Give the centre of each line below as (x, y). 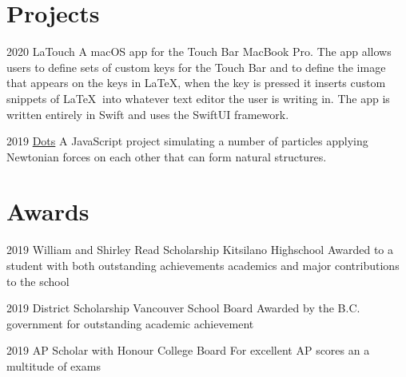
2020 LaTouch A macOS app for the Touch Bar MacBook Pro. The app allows (199, 52)
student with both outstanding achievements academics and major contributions (203, 265)
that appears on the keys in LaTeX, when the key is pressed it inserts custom (196, 83)
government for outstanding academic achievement (130, 323)
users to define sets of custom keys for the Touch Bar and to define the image (196, 67)
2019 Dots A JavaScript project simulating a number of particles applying (187, 141)
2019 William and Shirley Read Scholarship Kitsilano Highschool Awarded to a (200, 250)
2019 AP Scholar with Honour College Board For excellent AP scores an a (188, 350)
